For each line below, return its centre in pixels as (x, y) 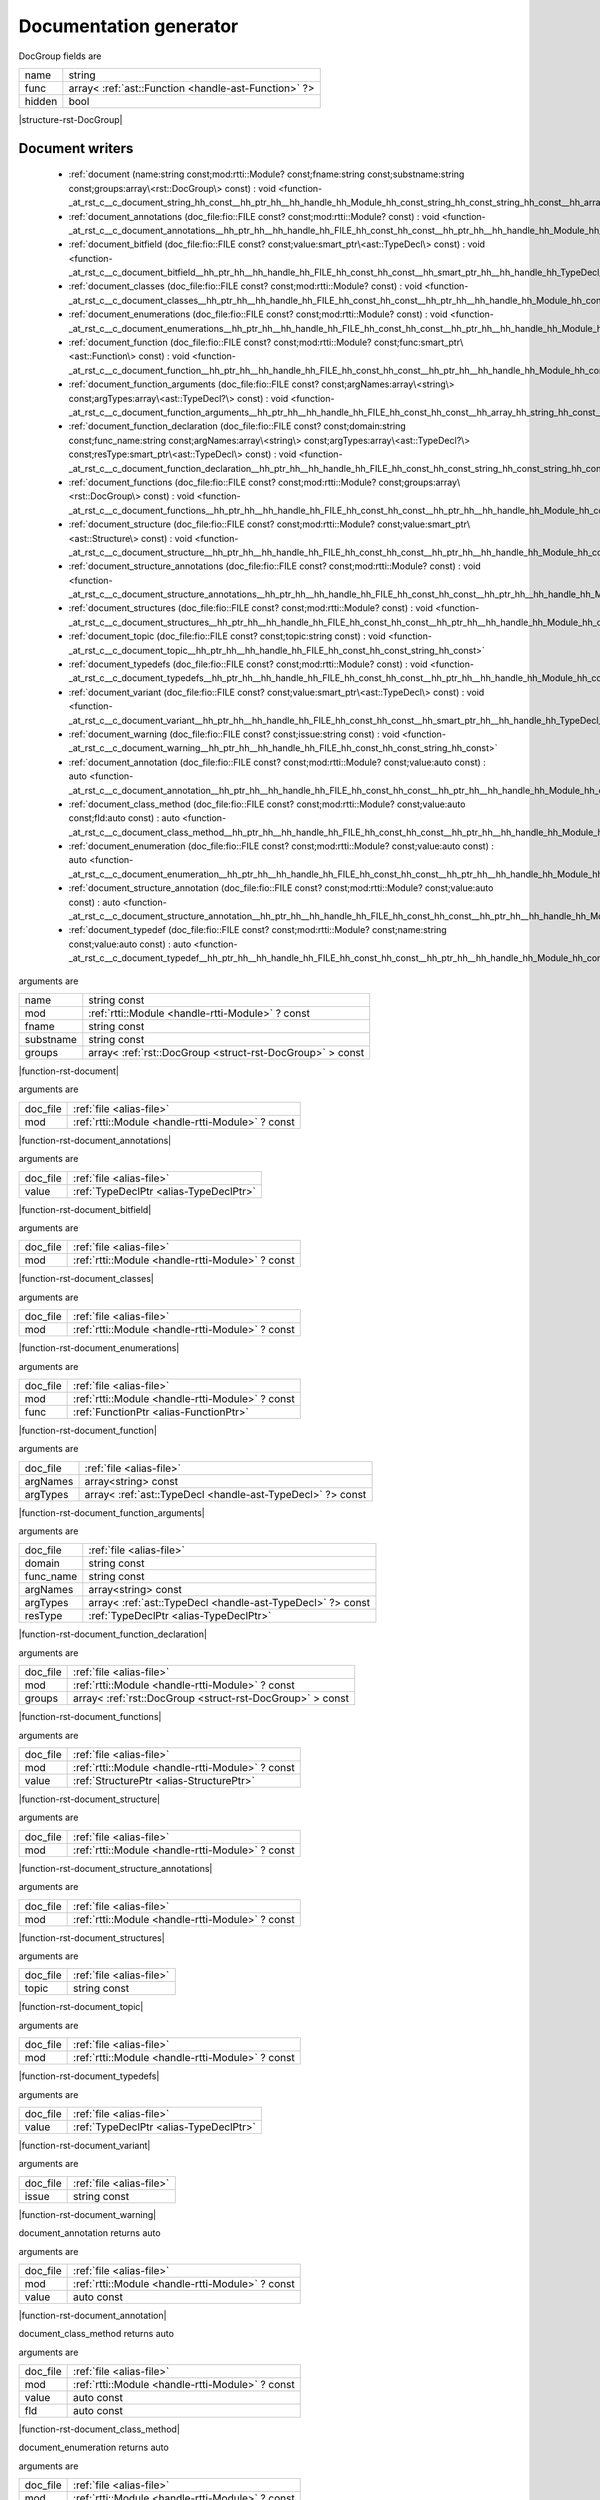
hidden (41, 101)
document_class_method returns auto (96, 2334)
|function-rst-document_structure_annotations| (115, 1868)
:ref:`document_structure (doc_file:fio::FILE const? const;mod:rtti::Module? (221, 524)
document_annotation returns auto (89, 2233)
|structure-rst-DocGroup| (70, 119)
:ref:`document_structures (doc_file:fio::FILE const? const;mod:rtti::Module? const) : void (251, 608)
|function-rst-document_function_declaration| (112, 1634)
